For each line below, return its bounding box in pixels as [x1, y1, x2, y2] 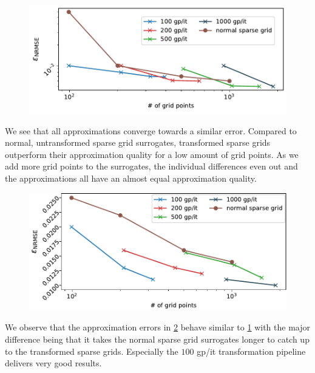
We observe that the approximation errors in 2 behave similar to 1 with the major [5, 321, 310, 334]
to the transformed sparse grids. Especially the [5, 344, 178, 357]
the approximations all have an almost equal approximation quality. [5, 171, 257, 184]
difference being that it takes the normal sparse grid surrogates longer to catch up [5, 332, 310, 345]
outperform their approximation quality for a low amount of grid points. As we [5, 148, 299, 160]
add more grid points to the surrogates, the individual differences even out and [5, 160, 298, 173]
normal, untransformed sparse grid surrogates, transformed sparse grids [5, 136, 271, 149]
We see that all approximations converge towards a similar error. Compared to [5, 124, 297, 137]
